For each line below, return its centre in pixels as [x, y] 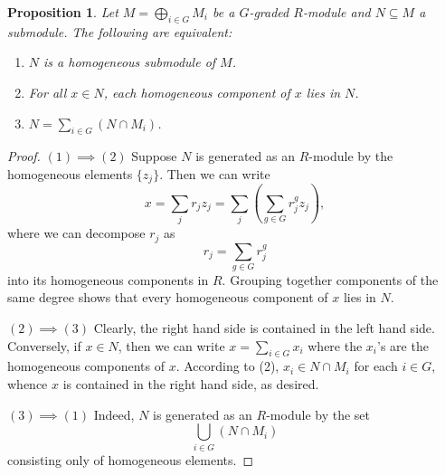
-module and [336, 12]
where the [335, 345]
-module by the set [318, 414]
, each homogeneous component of [197, 92]
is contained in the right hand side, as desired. [191, 384]
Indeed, [114, 414]
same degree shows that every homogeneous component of [168, 297]
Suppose [154, 156]
